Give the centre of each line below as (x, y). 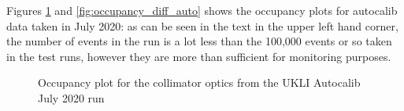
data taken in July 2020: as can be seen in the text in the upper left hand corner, (202, 25)
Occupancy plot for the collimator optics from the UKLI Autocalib (199, 82)
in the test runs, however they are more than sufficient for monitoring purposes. (199, 56)
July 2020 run (71, 97)
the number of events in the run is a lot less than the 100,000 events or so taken (199, 41)
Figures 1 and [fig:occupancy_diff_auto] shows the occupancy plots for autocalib (202, 10)
